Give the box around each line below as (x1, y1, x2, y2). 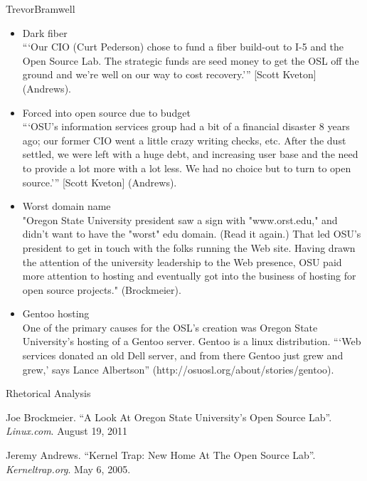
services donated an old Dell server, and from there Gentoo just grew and (22, 348, 344, 363)
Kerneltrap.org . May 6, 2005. (6, 461, 131, 476)
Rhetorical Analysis (6, 386, 91, 401)
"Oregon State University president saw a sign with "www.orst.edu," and (22, 212, 338, 227)
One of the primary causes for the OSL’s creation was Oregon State (22, 319, 318, 334)
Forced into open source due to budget (22, 105, 191, 120)
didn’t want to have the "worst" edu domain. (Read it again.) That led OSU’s (22, 226, 361, 241)
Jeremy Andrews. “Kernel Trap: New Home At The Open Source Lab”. (6, 448, 316, 462)
